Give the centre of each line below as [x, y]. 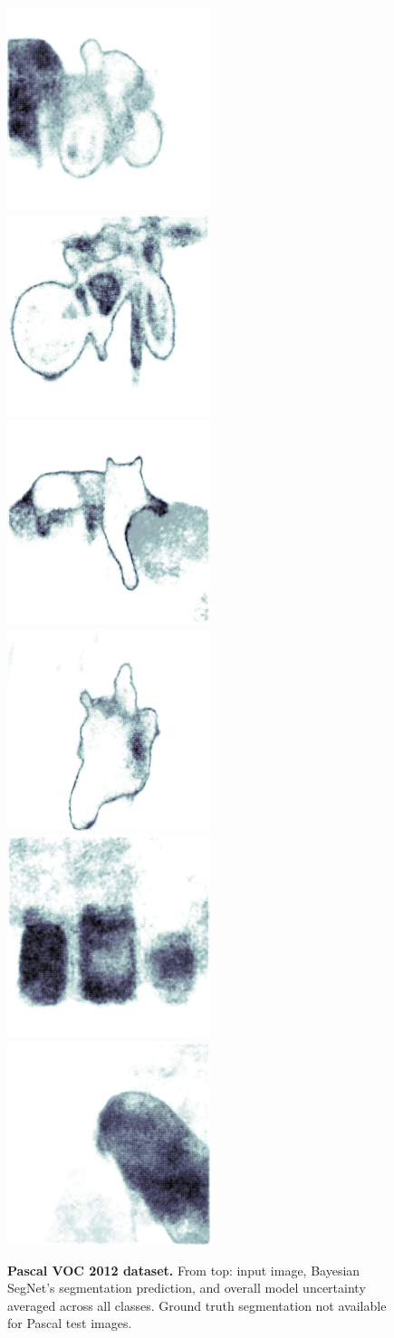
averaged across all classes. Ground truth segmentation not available [197, 1305]
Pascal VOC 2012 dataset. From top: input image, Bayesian [184, 1270]
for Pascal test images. [70, 1323]
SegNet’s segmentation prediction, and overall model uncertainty [187, 1288]
